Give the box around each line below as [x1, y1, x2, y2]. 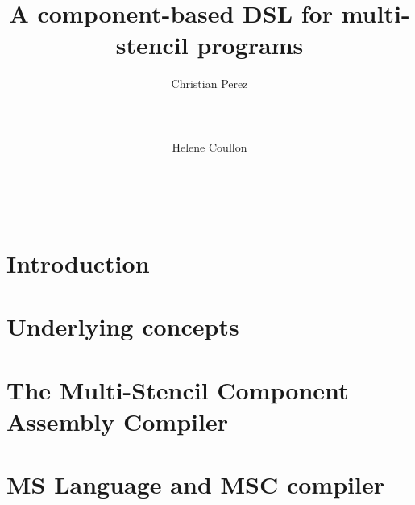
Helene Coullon [172, 138, 247, 155]
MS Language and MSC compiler [6, 468, 384, 501]
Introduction [6, 247, 150, 280]
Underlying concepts [6, 310, 239, 343]
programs [197, 28, 304, 61]
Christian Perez [171, 75, 248, 92]
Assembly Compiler [6, 405, 228, 437]
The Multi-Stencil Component [6, 373, 349, 406]
